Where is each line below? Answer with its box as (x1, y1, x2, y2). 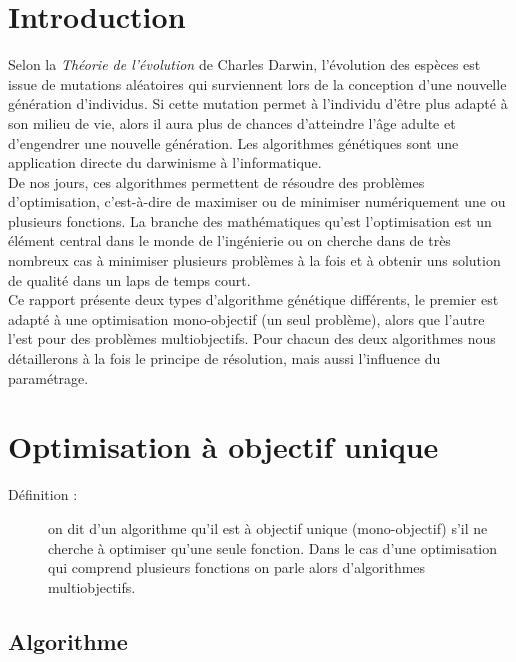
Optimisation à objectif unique (8, 426, 439, 467)
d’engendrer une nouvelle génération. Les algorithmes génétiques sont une (8, 132, 459, 153)
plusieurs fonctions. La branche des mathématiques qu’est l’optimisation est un (8, 210, 492, 231)
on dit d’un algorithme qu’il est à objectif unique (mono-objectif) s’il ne (48, 517, 488, 538)
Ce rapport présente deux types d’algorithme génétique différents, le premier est (8, 289, 499, 310)
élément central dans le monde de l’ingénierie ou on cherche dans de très (8, 230, 451, 251)
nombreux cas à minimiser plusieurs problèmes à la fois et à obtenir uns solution (8, 250, 501, 271)
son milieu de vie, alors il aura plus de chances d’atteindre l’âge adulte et (8, 112, 456, 133)
